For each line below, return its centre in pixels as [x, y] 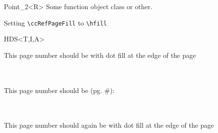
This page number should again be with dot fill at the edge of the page [109, 125]
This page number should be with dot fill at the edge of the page [100, 55]
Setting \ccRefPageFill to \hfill [56, 22]
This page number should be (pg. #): [59, 90]
